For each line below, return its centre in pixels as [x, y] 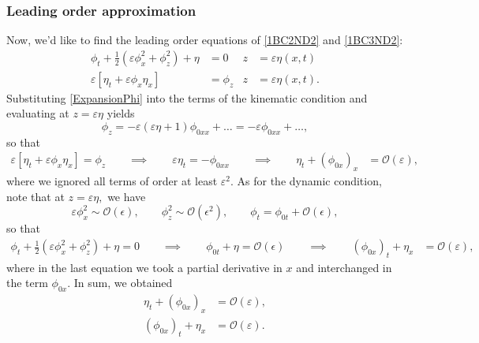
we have [127, 196]
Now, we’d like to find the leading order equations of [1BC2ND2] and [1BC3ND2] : [205, 40]
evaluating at [38, 113]
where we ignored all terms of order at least [112, 181]
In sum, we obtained [123, 283]
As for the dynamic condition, [309, 181]
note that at [36, 196]
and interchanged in [344, 267]
